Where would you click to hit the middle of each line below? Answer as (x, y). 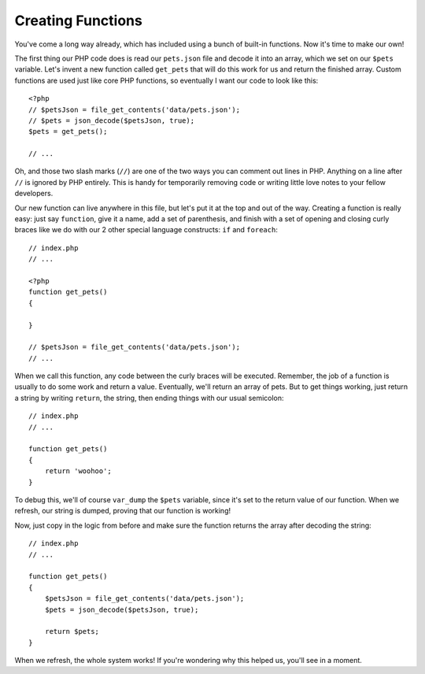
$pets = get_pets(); (68, 131)
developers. (34, 194)
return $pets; (72, 631)
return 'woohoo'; (78, 471)
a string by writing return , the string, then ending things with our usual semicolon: (149, 398)
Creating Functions (79, 20)
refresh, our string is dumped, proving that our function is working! (123, 511)
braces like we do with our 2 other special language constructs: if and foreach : (146, 230)
